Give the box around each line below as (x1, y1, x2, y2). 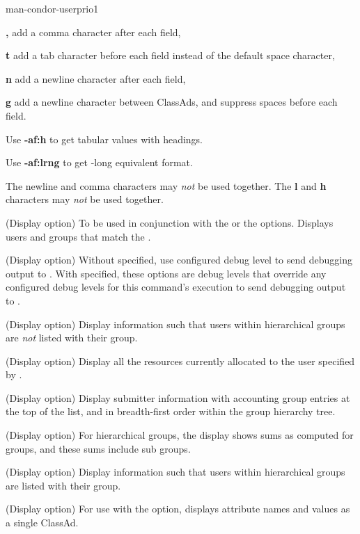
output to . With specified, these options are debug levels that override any (6, 266, 327, 280)
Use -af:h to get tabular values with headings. (6, 131, 203, 146)
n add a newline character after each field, (6, 71, 186, 86)
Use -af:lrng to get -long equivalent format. (6, 155, 193, 170)
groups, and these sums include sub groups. (6, 441, 191, 455)
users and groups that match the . (6, 229, 151, 243)
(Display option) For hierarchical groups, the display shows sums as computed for (6, 428, 354, 442)
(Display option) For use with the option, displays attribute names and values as (6, 501, 350, 516)
